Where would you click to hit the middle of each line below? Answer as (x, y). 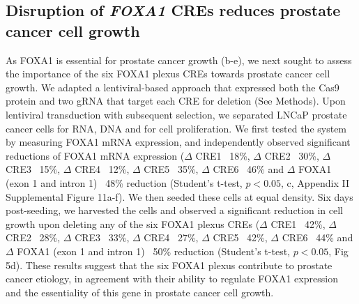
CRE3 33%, (102, 237)
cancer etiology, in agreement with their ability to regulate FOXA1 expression (172, 279)
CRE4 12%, (102, 169)
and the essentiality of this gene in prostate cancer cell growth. (140, 292)
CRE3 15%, (33, 169)
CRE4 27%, (171, 237)
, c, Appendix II (315, 182)
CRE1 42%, (298, 223)
